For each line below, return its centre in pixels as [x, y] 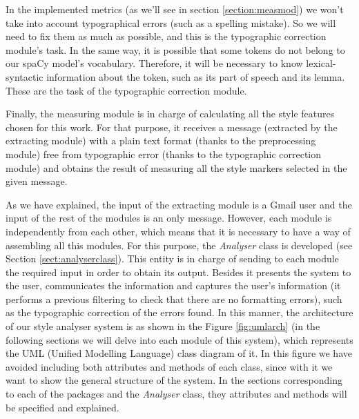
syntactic [25, 76]
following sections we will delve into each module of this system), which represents [179, 339]
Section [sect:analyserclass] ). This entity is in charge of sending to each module [172, 259]
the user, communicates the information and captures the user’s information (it [173, 285]
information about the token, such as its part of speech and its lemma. [196, 76]
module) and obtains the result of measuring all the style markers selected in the [176, 167]
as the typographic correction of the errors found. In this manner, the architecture [179, 312]
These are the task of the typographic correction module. [126, 90]
